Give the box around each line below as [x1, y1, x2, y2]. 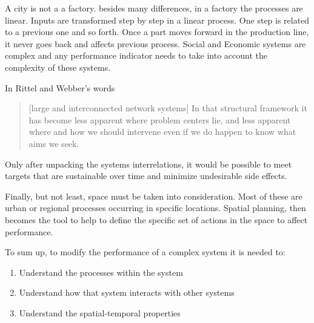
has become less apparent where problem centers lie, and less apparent [28, 113, 291, 126]
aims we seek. [28, 137, 79, 149]
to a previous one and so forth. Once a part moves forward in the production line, [5, 25, 309, 38]
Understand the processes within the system [19, 266, 183, 278]
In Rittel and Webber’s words [5, 81, 115, 94]
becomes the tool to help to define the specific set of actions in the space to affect [5, 213, 308, 226]
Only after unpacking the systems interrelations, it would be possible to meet [5, 157, 292, 170]
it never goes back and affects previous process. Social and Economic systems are [5, 37, 306, 50]
